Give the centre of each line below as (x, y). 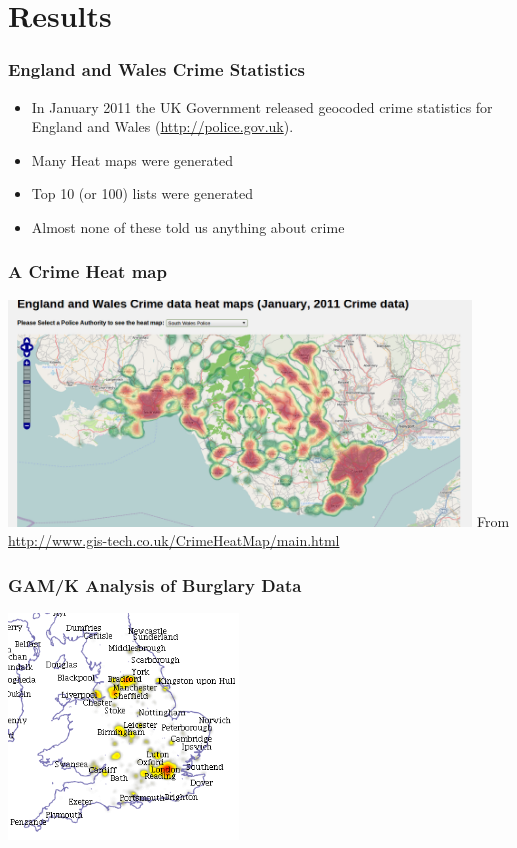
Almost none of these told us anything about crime (188, 226)
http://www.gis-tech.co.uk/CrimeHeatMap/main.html (174, 540)
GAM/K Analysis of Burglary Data (155, 584)
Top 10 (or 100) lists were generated (142, 193)
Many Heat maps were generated (132, 159)
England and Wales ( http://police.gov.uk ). (162, 126)
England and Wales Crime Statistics (156, 69)
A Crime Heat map (87, 271)
